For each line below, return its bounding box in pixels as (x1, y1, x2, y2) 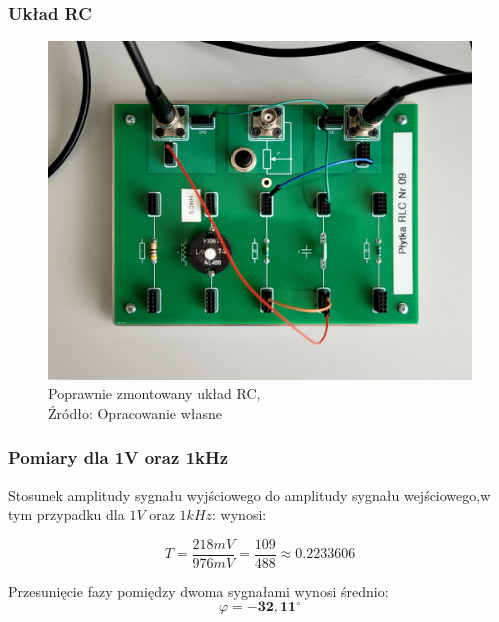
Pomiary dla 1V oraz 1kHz (8, 445, 229, 470)
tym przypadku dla (8, 504, 125, 525)
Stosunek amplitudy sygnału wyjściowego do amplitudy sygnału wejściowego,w (8, 484, 491, 505)
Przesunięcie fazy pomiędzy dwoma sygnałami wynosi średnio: (8, 580, 389, 601)
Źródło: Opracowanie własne (48, 402, 223, 423)
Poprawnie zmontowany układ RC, (48, 383, 261, 404)
